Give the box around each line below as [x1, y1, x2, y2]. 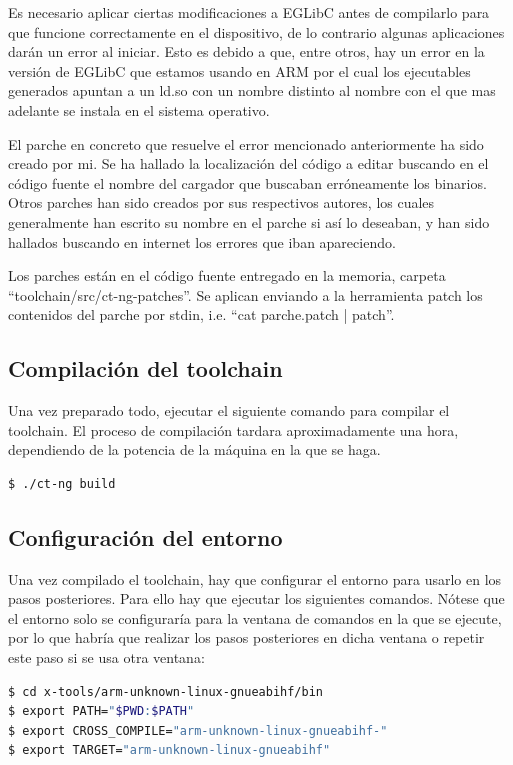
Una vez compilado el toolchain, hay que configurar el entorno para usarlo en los [8, 568, 502, 589]
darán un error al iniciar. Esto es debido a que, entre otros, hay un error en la [8, 41, 485, 62]
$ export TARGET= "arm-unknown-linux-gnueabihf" [8, 743, 331, 758]
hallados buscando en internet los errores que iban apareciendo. [8, 231, 396, 252]
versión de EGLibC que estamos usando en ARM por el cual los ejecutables [8, 60, 471, 81]
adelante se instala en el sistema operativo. [8, 99, 270, 120]
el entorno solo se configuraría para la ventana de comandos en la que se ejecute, [8, 607, 502, 628]
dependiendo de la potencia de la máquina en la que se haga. [8, 439, 381, 460]
